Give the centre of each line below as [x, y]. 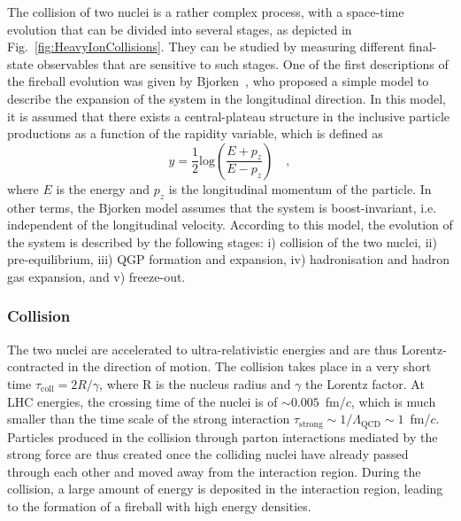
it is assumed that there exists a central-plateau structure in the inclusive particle [229, 116]
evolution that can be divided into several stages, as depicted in [180, 29]
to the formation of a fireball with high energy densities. [159, 505]
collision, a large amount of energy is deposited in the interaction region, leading [225, 489]
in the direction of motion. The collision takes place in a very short [250, 366]
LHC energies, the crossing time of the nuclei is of [142, 401]
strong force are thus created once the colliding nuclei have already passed [208, 454]
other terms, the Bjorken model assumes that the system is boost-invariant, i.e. [222, 207]
